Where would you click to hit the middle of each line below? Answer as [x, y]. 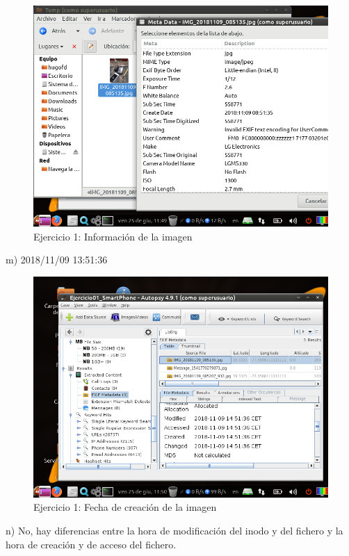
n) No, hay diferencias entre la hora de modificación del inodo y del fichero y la [174, 530]
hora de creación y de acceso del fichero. [91, 544]
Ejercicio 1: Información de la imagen [113, 236]
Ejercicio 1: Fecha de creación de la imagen [125, 507]
